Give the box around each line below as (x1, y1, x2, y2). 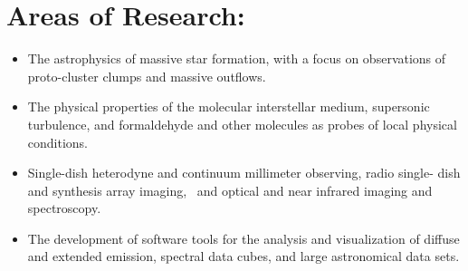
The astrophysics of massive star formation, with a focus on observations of (27, 49, 446, 68)
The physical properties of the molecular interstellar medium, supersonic (27, 97, 430, 116)
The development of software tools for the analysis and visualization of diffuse (27, 228, 460, 247)
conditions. (27, 132, 89, 151)
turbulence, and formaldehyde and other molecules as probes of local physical (27, 114, 457, 133)
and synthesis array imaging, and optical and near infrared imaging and (27, 180, 433, 199)
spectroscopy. (27, 198, 101, 218)
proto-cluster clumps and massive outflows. (27, 66, 266, 85)
